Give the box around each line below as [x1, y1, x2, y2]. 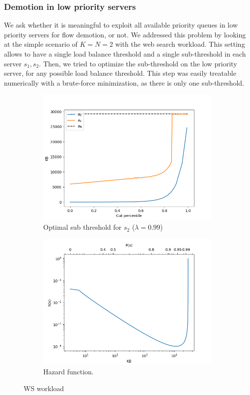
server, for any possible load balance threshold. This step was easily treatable [4, 68, 236, 78]
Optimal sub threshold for [43, 222, 122, 232]
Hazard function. [43, 366, 94, 376]
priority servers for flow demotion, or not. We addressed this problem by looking [4, 29, 246, 39]
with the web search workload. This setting [115, 39, 245, 49]
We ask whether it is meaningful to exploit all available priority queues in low [4, 20, 238, 30]
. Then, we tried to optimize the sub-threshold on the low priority [39, 58, 237, 68]
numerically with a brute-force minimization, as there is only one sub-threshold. [4, 77, 244, 88]
